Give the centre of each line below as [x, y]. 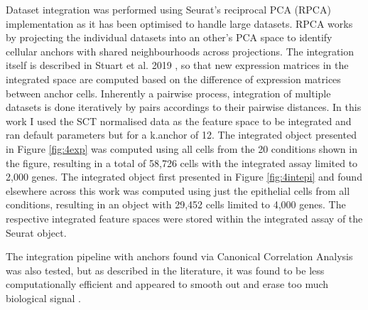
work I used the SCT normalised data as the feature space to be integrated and [179, 121]
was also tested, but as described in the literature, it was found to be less [165, 270]
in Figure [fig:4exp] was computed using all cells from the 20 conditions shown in [182, 148]
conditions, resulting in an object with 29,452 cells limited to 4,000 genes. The [176, 204]
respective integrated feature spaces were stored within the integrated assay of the [184, 218]
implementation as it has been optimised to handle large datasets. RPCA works [179, 23]
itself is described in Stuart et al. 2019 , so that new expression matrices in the [177, 65]
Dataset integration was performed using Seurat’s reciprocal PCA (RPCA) [168, 9]
